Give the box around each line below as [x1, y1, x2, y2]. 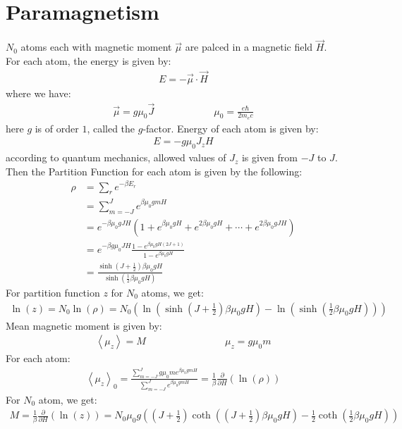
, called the [87, 120, 135, 135]
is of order [35, 120, 79, 135]
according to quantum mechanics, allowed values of [6, 150, 226, 165]
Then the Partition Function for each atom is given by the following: [6, 163, 303, 178]
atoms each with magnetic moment [20, 39, 172, 54]
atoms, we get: [141, 285, 204, 300]
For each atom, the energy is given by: [6, 53, 171, 68]
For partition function [6, 285, 100, 300]
